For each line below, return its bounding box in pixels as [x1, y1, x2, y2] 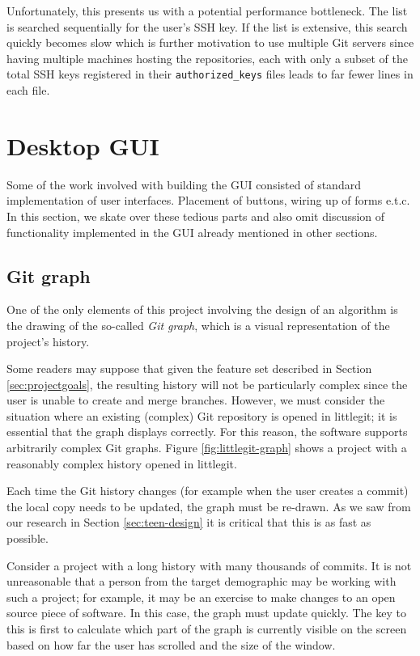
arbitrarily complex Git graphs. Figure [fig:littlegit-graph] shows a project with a [6, 439, 407, 456]
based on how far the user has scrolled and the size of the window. [6, 636, 336, 653]
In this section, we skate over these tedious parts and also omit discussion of [6, 207, 385, 224]
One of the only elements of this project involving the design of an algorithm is [6, 301, 398, 318]
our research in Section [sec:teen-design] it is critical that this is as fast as [6, 514, 371, 531]
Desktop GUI [6, 129, 159, 162]
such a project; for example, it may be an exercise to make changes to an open [6, 588, 396, 605]
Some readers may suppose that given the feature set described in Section [6, 360, 372, 377]
